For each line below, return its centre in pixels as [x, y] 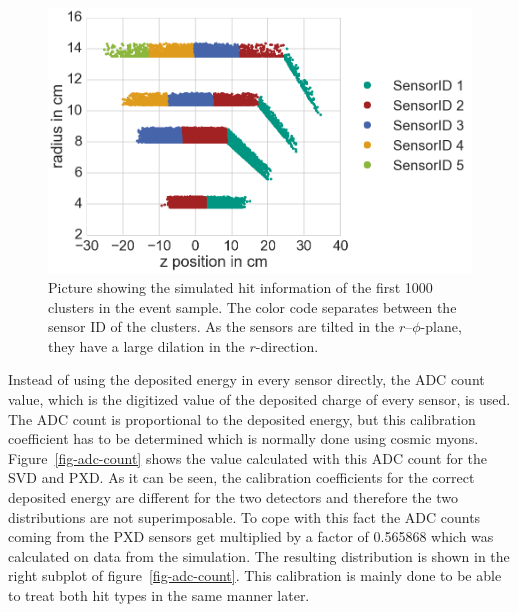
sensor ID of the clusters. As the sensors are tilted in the [221, 326]
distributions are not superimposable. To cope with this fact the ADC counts [244, 516]
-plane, [441, 326]
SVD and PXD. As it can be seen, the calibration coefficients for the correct [241, 477]
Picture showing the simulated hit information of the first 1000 [240, 287]
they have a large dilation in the [146, 345]
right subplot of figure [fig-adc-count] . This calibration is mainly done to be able [255, 575]
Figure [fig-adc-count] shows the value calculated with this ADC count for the [248, 457]
